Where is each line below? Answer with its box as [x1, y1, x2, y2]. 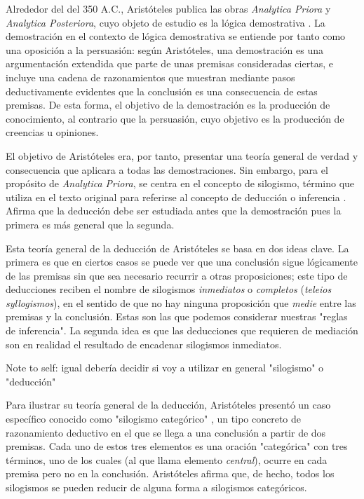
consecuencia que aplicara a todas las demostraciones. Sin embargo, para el [6, 162, 328, 177]
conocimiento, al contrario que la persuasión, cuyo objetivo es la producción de [6, 111, 344, 125]
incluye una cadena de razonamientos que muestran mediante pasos [6, 69, 295, 84]
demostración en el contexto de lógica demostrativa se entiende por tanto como [6, 29, 346, 43]
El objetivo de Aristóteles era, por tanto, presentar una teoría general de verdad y [6, 148, 358, 163]
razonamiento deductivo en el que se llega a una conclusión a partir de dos [6, 425, 326, 439]
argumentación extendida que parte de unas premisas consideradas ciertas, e [6, 56, 333, 71]
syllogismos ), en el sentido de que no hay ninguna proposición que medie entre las [6, 295, 356, 310]
